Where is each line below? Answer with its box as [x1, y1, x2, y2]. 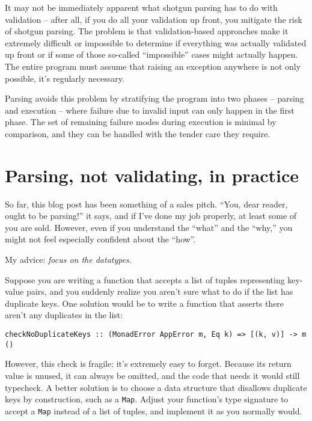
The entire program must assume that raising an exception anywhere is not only [5, 60, 301, 72]
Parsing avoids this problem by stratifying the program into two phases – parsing [5, 92, 304, 105]
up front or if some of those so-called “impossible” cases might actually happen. [5, 48, 298, 61]
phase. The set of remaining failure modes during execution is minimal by [5, 115, 277, 128]
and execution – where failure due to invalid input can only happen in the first [5, 103, 295, 116]
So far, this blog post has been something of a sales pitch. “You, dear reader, [5, 197, 288, 210]
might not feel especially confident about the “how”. [5, 233, 196, 245]
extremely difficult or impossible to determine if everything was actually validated [5, 36, 307, 49]
